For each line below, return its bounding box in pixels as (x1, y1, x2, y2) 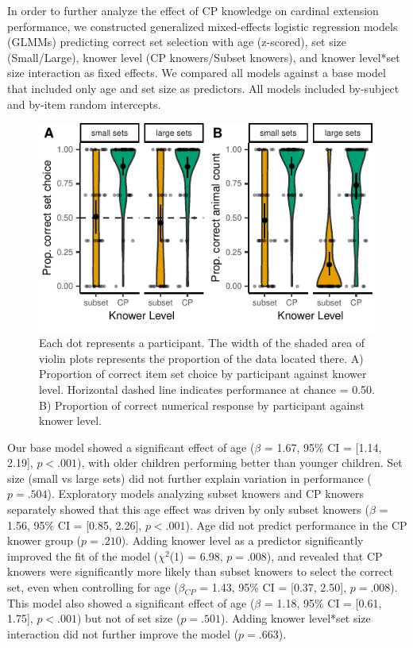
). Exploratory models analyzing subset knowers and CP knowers (47, 485, 364, 502)
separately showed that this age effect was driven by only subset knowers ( (7, 501, 369, 518)
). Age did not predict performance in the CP (185, 516, 407, 533)
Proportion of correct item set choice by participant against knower (39, 365, 367, 382)
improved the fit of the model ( (7, 547, 159, 564)
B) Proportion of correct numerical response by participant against (39, 396, 365, 413)
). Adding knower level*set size (221, 610, 371, 627)
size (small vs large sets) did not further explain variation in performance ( (7, 469, 372, 486)
